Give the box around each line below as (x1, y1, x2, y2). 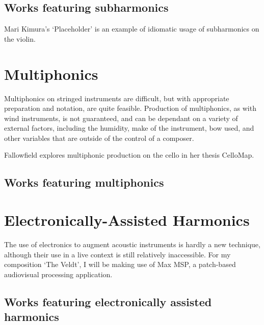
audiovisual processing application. (4, 269, 113, 279)
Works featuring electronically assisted (4, 293, 212, 309)
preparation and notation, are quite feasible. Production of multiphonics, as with (4, 103, 256, 113)
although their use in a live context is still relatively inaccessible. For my (4, 249, 231, 259)
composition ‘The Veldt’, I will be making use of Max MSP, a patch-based (4, 259, 236, 270)
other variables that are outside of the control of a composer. (4, 132, 194, 143)
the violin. (4, 33, 36, 44)
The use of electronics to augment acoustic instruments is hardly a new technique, (4, 239, 260, 249)
